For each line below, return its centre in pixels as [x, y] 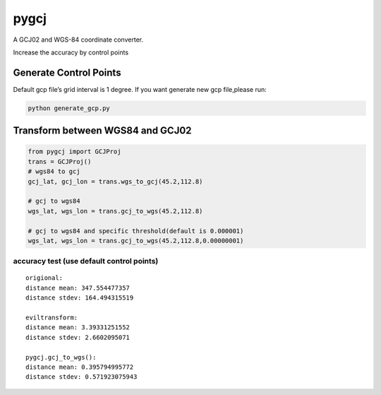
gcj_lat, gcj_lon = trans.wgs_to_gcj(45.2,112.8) [115, 181]
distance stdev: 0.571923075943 [81, 377]
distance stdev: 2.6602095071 [78, 337]
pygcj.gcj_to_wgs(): [61, 357]
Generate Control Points [67, 72]
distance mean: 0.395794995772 [80, 367]
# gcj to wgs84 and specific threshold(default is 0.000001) [136, 231]
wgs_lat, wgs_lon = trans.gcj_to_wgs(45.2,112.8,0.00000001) [136, 241]
